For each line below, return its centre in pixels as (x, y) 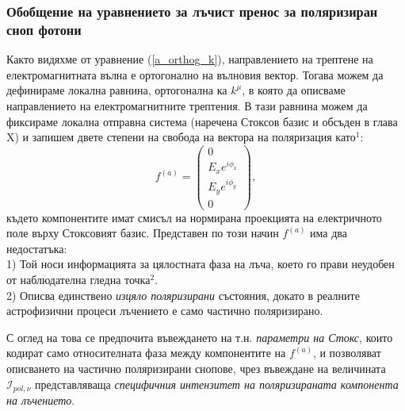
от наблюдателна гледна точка (78, 280)
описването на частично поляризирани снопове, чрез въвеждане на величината (196, 369)
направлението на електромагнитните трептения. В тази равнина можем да (187, 105)
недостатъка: (37, 248)
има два (329, 233)
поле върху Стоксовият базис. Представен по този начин (143, 233)
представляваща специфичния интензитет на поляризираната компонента (216, 384)
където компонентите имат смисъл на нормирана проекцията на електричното (194, 217)
